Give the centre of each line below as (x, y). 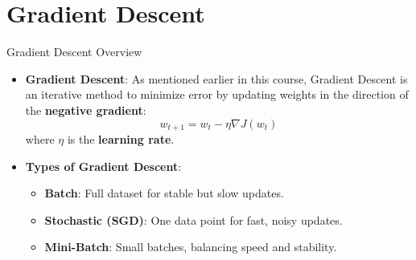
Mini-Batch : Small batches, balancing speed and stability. (191, 247)
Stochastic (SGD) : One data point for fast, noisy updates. (194, 219)
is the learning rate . (121, 138)
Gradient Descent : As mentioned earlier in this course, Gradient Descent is (216, 78)
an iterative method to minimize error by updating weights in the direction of (217, 94)
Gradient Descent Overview (74, 52)
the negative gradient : (86, 110)
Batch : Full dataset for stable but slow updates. (164, 193)
